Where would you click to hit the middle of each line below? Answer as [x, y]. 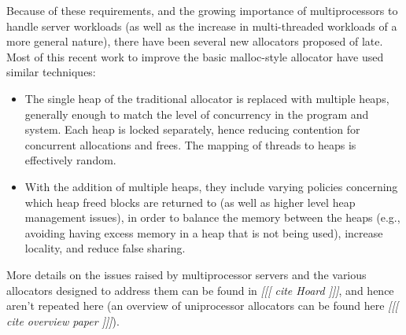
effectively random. [70, 160]
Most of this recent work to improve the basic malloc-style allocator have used [195, 56]
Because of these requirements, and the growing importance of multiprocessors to [202, 10]
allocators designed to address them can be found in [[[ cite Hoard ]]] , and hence [200, 290]
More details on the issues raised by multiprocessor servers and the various [186, 274]
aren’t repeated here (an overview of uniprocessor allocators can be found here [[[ [203, 306]
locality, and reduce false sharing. [105, 248]
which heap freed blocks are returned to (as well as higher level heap [190, 202]
